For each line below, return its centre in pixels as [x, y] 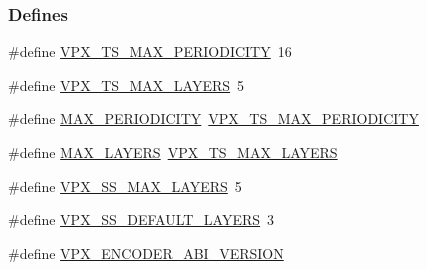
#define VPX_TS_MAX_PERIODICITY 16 [150, 51]
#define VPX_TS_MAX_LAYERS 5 [126, 84]
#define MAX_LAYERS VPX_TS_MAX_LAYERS [173, 152]
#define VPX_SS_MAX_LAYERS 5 [125, 185]
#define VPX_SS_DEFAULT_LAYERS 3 [141, 219]
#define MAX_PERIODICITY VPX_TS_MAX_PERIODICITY [213, 118]
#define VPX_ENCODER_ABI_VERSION [146, 252]
